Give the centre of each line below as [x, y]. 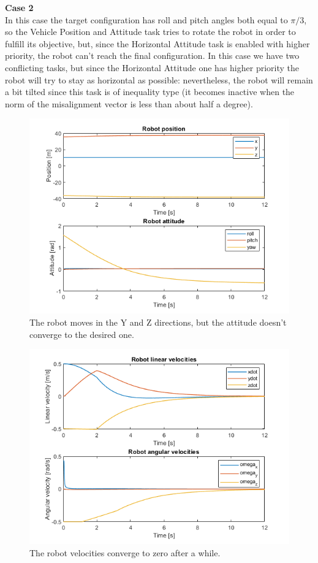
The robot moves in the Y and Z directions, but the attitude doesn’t [158, 322]
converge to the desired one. [82, 334]
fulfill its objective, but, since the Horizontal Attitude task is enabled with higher [157, 43]
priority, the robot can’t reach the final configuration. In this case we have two [152, 56]
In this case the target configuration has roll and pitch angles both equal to [146, 19]
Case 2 [19, 7]
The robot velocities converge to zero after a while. [125, 552]
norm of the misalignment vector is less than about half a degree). [129, 103]
